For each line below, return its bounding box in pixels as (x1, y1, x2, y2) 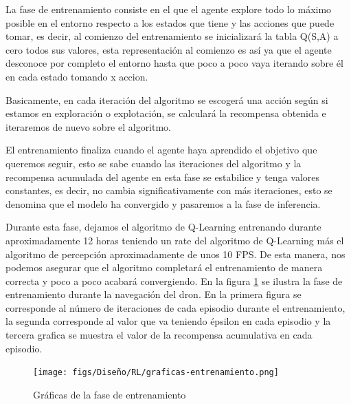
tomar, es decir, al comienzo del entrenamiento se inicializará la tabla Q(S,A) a (5, 29, 339, 43)
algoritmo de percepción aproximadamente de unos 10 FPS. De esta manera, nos (5, 246, 346, 261)
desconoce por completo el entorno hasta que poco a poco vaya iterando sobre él (5, 56, 343, 70)
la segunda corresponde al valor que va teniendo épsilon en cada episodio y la (5, 314, 331, 328)
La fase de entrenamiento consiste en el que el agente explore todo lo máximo (5, 2, 332, 16)
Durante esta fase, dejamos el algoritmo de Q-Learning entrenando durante (5, 220, 321, 234)
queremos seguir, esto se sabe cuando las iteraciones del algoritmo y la (5, 156, 302, 170)
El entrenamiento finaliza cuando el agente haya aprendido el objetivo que (5, 142, 317, 157)
